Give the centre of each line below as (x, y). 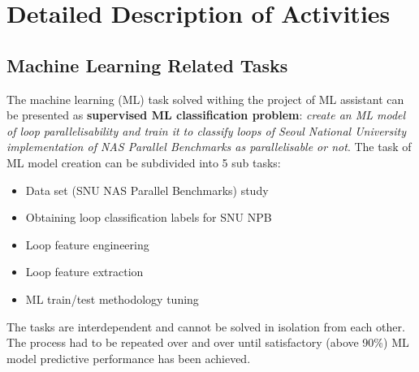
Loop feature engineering (87, 244)
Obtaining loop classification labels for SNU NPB (149, 217)
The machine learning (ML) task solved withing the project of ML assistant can (205, 99)
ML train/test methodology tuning (112, 298)
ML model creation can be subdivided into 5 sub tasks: (144, 162)
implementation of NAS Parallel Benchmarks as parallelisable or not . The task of (209, 147)
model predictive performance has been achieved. (129, 358)
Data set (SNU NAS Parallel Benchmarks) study (147, 190)
